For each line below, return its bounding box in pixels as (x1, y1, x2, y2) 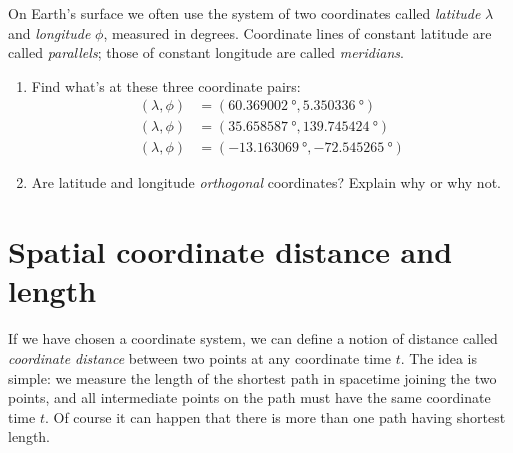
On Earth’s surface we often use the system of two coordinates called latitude (8, 3, 481, 23)
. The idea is (400, 347, 477, 368)
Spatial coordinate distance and (8, 231, 453, 272)
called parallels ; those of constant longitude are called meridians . (8, 42, 404, 63)
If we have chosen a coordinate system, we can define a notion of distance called (8, 328, 498, 349)
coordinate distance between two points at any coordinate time (8, 347, 391, 368)
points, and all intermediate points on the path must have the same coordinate (8, 387, 491, 408)
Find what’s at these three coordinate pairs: (31, 75, 301, 96)
